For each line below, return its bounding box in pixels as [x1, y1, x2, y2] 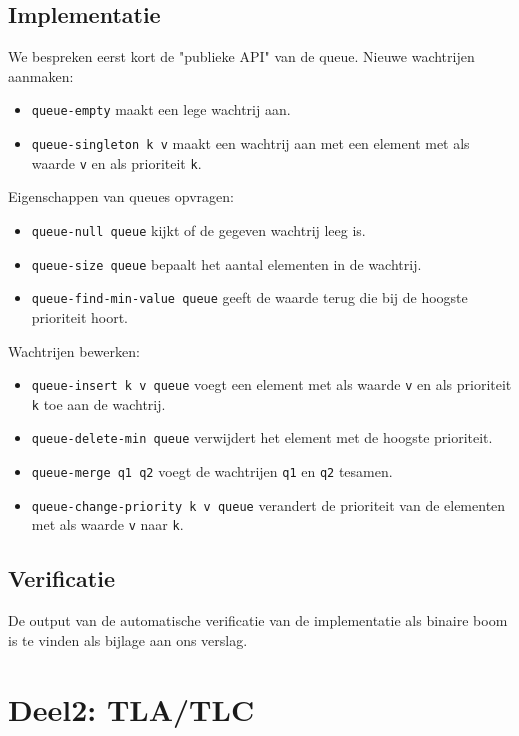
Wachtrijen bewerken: [8, 340, 140, 361]
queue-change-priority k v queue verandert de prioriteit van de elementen [31, 494, 506, 515]
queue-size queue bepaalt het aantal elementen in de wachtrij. [31, 253, 422, 274]
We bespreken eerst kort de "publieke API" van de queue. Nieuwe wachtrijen [8, 46, 475, 67]
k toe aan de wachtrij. [31, 393, 166, 414]
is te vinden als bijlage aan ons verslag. [8, 629, 248, 650]
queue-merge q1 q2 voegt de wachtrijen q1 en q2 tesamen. [31, 461, 393, 482]
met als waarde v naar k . [31, 514, 184, 535]
